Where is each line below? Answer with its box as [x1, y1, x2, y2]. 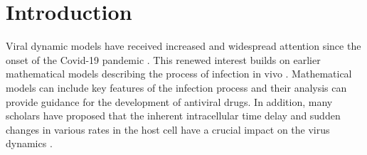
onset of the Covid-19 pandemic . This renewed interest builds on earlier [6, 52, 321, 67]
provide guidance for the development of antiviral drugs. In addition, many [6, 94, 333, 109]
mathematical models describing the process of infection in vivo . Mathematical [6, 66, 352, 81]
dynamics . [6, 136, 53, 151]
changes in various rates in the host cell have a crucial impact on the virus [6, 122, 330, 137]
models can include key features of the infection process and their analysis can [6, 80, 347, 95]
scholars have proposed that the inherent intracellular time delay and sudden [6, 108, 341, 123]
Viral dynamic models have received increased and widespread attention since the [6, 38, 361, 53]
